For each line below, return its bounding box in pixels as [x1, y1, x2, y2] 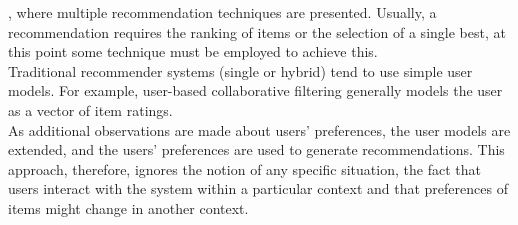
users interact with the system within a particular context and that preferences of [8, 178, 508, 199]
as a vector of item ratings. [8, 99, 173, 120]
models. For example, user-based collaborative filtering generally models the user [8, 80, 503, 101]
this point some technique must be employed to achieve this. [8, 41, 378, 62]
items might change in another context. [8, 197, 249, 218]
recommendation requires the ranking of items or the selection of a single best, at [8, 21, 506, 42]
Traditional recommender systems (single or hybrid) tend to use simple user [8, 60, 473, 81]
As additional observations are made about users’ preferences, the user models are [8, 119, 511, 140]
